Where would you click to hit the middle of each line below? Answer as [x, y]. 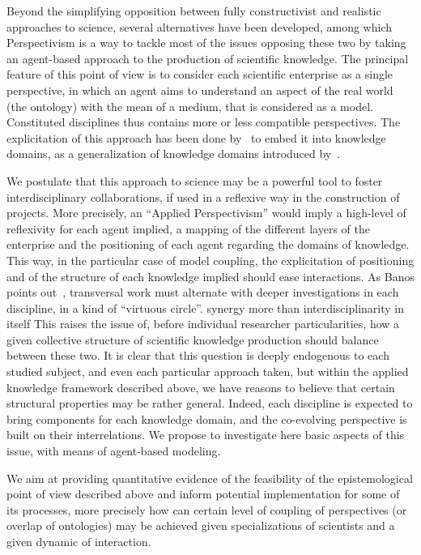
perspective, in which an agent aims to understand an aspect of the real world [200, 90]
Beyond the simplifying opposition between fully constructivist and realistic [194, 11]
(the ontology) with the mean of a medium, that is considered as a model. [190, 106]
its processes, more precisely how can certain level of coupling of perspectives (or [207, 509]
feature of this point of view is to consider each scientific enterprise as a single [200, 74]
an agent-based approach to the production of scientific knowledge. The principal [208, 58]
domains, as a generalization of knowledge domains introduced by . [174, 154]
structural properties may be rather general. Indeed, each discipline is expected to [210, 403]
